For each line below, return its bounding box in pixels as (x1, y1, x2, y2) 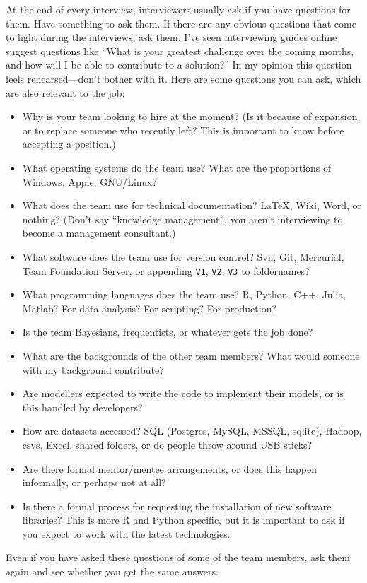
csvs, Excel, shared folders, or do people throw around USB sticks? (22, 437, 313, 452)
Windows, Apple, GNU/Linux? (22, 174, 157, 189)
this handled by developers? (22, 399, 143, 414)
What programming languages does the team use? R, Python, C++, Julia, (22, 287, 346, 302)
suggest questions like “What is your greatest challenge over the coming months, (6, 43, 354, 58)
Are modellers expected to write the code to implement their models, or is (22, 386, 344, 401)
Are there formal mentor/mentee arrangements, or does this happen (22, 461, 318, 476)
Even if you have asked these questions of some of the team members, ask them (6, 550, 350, 565)
